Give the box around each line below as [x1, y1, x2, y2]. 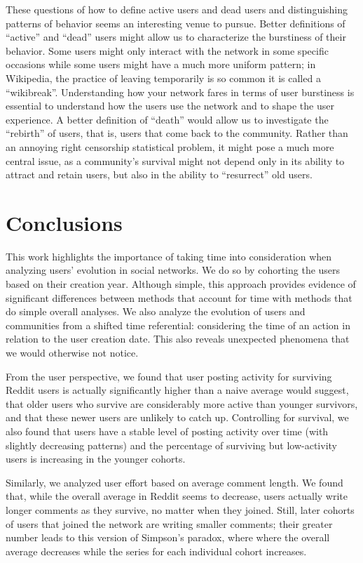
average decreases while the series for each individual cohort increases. [6, 543, 307, 558]
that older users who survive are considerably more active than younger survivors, [6, 396, 358, 411]
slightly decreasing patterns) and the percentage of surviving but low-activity [6, 437, 337, 452]
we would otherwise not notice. [6, 345, 139, 359]
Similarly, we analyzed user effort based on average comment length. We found [6, 475, 343, 489]
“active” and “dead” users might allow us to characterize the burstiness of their [6, 29, 346, 44]
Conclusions [6, 208, 123, 237]
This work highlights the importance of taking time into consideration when [6, 249, 332, 263]
